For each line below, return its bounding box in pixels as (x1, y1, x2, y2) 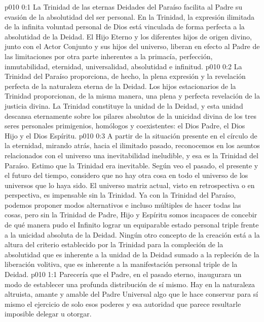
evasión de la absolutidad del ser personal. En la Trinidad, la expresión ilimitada (5, 11, 255, 22)
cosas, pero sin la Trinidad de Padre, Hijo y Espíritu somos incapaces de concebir (5, 209, 257, 220)
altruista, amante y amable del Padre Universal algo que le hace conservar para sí (5, 289, 258, 299)
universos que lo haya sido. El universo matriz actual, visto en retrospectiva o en (5, 179, 255, 190)
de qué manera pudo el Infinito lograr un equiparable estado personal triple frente (5, 219, 259, 230)
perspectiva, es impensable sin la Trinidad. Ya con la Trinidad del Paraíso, (5, 190, 236, 200)
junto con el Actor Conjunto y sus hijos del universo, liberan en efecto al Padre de (5, 41, 260, 52)
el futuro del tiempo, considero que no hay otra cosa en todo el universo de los (5, 170, 248, 180)
